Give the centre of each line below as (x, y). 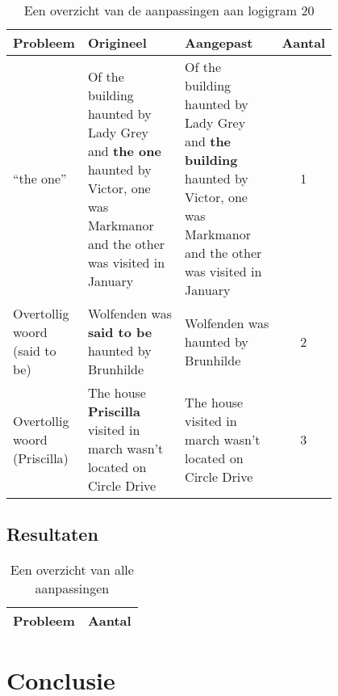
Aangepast (219, 42)
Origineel (117, 42)
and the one (124, 150)
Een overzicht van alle (72, 570)
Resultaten (52, 534)
